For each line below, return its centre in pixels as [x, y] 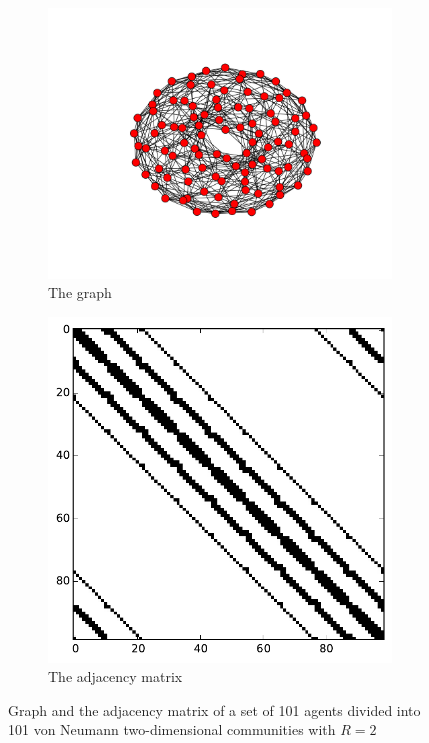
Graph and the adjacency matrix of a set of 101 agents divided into [214, 709]
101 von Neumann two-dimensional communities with [172, 729]
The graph [80, 292]
